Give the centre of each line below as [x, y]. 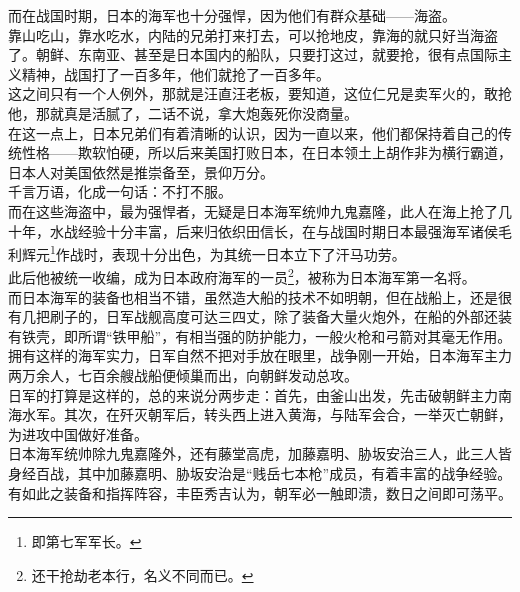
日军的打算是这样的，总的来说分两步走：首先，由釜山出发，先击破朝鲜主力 [253, 394]
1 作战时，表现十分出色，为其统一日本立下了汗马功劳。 [228, 252]
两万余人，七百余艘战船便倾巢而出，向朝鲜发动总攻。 [183, 375]
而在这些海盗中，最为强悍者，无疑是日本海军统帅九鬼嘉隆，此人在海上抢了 [253, 210]
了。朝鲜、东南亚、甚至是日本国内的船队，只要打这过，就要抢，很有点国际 [253, 54]
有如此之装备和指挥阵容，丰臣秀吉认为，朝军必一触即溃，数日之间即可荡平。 [260, 492]
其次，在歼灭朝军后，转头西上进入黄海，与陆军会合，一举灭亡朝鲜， [287, 414]
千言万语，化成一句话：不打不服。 [120, 191]
